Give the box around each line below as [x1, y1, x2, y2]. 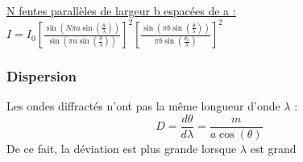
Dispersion [6, 66, 77, 86]
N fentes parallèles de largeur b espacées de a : [6, 2, 236, 19]
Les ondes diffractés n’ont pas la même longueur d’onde [6, 98, 280, 114]
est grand [250, 139, 297, 156]
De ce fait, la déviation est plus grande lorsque [6, 139, 237, 156]
